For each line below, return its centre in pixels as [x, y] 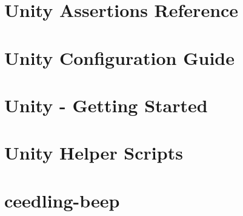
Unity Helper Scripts [94, 153]
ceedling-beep [62, 200]
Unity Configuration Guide [119, 57]
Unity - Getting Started [106, 105]
